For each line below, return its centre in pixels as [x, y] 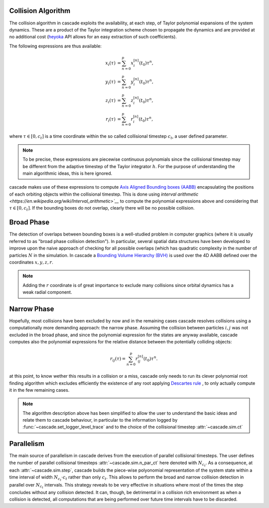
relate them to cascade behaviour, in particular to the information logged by [100, 420]
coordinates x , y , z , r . [31, 262]
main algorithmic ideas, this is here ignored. [67, 173]
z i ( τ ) [110, 101]
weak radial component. [47, 292]
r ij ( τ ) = [118, 359]
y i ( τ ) [110, 82]
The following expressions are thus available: [56, 46]
